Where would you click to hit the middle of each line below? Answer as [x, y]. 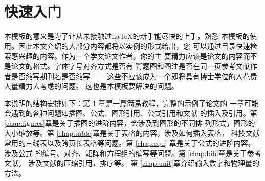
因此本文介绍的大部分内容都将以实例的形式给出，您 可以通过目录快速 [134, 46]
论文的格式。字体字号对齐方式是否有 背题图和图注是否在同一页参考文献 [130, 66]
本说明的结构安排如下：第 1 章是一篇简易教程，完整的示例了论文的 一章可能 [131, 103]
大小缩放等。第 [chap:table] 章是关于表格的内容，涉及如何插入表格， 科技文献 [132, 133]
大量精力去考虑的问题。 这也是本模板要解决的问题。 [91, 86]
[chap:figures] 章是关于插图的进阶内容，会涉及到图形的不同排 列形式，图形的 [130, 123]
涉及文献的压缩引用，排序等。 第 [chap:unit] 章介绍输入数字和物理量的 [143, 163]
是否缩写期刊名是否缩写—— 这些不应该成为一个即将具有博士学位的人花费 [134, 76]
